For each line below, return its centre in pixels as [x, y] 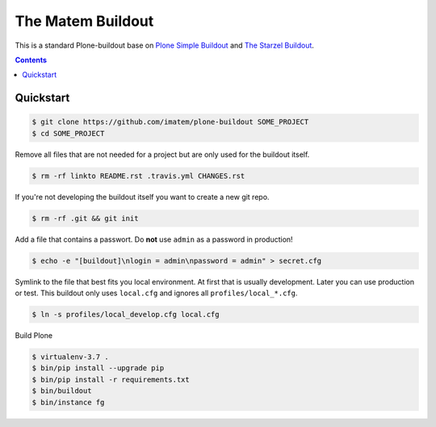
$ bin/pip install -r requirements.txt [111, 379]
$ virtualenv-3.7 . [70, 357]
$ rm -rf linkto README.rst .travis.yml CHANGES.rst [138, 175]
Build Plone [34, 335]
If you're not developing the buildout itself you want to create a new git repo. [142, 197]
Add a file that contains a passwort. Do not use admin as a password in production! [154, 239]
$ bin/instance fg [68, 402]
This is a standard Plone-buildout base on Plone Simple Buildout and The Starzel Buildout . [165, 45]
